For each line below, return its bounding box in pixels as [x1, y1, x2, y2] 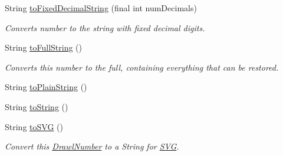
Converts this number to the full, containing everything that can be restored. [5, 61, 279, 73]
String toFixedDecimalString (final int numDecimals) [5, 2, 197, 14]
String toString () [5, 100, 68, 112]
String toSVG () [5, 120, 63, 132]
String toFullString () [5, 41, 83, 54]
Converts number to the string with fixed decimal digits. [5, 21, 205, 34]
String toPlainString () [5, 81, 87, 93]
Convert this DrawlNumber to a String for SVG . [5, 140, 179, 152]
